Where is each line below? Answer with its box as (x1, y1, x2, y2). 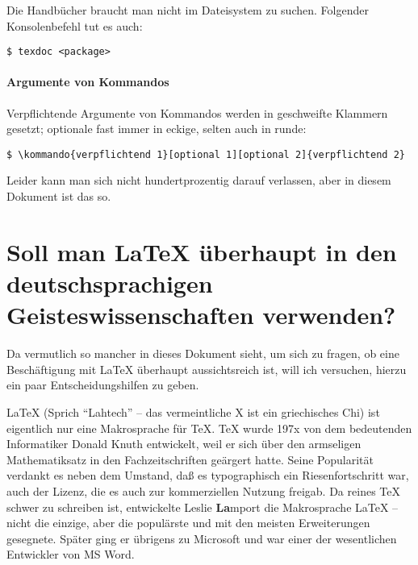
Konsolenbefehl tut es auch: (6, 17, 143, 34)
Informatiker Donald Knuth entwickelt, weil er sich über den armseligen (6, 435, 362, 452)
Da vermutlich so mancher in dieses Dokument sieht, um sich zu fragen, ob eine (6, 345, 399, 362)
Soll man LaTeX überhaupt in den (6, 235, 397, 268)
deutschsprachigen (6, 267, 213, 300)
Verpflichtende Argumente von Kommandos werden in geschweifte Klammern (6, 104, 388, 121)
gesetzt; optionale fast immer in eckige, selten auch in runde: (6, 120, 307, 137)
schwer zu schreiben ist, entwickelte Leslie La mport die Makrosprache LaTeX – (6, 498, 399, 515)
